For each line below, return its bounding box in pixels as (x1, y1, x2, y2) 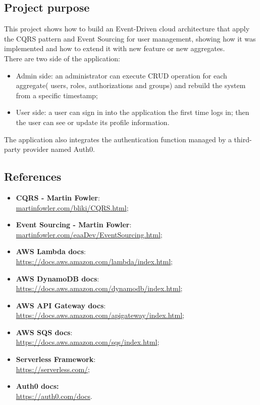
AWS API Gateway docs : (16, 300, 106, 310)
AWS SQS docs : (16, 327, 73, 337)
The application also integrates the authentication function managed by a (4, 134, 232, 144)
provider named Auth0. (23, 144, 95, 154)
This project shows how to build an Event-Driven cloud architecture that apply (4, 23, 250, 34)
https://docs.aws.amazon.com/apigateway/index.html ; (16, 310, 184, 320)
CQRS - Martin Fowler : (16, 192, 100, 202)
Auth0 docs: (16, 381, 59, 391)
